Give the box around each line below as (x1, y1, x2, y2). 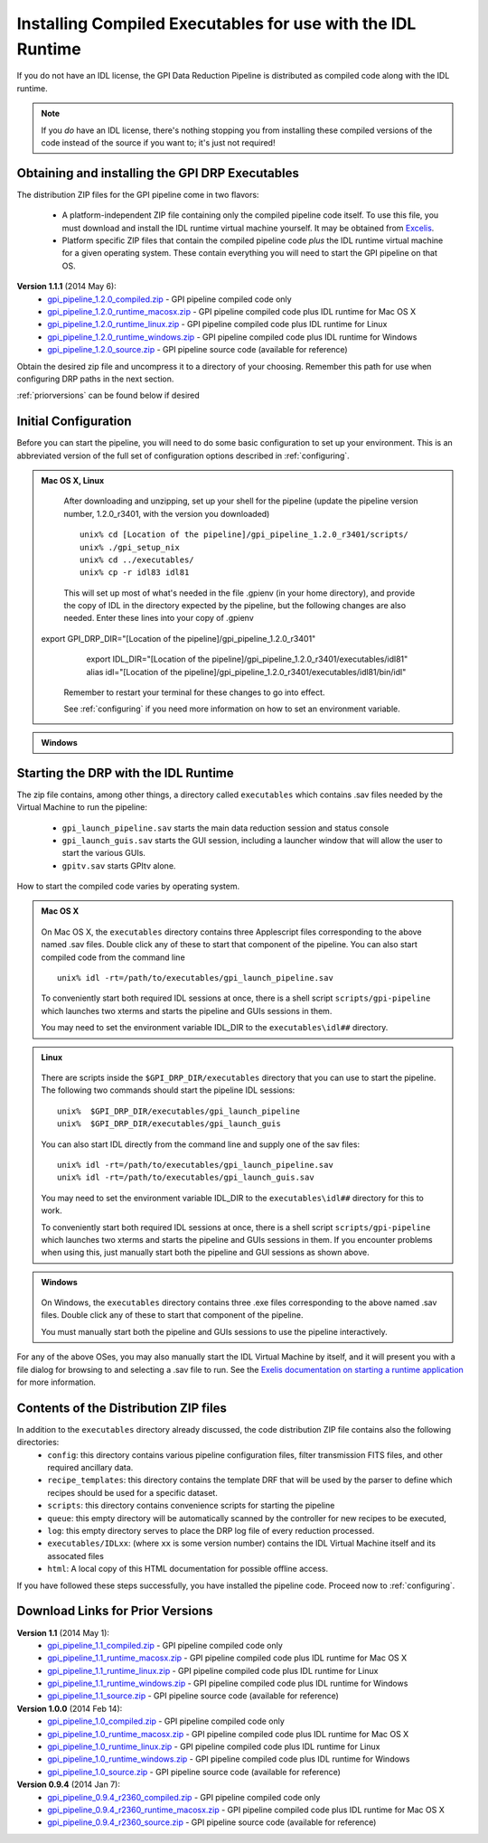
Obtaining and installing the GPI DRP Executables (16, 165, 300, 181)
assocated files (47, 1550, 104, 1561)
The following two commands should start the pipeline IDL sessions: (41, 1085, 296, 1095)
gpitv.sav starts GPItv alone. (61, 860, 176, 871)
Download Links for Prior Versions (16, 1603, 213, 1619)
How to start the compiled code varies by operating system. (16, 881, 239, 892)
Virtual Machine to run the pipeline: (16, 802, 148, 813)
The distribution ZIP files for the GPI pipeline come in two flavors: (16, 189, 259, 200)
